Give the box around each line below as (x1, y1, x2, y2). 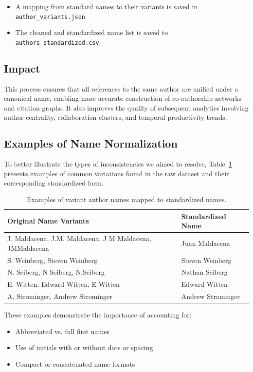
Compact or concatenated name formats (15, 358, 135, 369)
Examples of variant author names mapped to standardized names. (26, 194, 227, 205)
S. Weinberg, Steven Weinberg (7, 255, 98, 265)
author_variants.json (15, 13, 85, 20)
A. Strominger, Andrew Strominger (7, 291, 112, 301)
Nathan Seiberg (181, 267, 228, 277)
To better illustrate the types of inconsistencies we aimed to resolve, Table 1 (4, 159, 232, 169)
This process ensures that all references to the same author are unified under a (4, 83, 238, 93)
